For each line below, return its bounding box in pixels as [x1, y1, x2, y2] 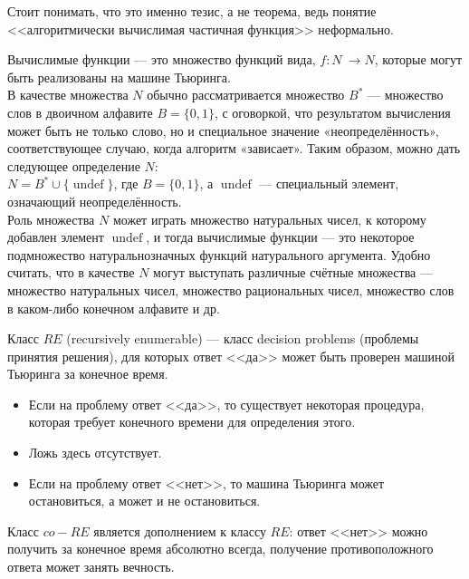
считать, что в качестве [7, 263, 135, 282]
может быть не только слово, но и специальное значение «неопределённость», [7, 121, 439, 140]
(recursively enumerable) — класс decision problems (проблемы [66, 329, 419, 348]
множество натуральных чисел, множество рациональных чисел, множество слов [7, 280, 455, 299]
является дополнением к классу [93, 521, 266, 540]
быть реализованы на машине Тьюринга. [7, 67, 231, 86]
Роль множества [7, 209, 95, 228]
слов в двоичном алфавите [7, 102, 153, 121]
